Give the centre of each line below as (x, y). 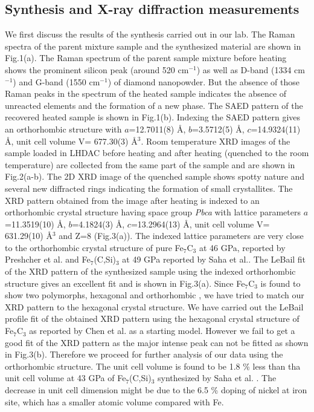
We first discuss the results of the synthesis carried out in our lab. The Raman (150, 34)
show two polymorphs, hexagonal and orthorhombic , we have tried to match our (155, 295)
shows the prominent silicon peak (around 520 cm (97, 69)
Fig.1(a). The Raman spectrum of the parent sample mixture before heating (146, 58)
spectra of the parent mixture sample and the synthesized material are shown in (153, 46)
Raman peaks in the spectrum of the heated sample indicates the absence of (146, 93)
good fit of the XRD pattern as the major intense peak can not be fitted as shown (157, 342)
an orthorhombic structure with (63, 129)
